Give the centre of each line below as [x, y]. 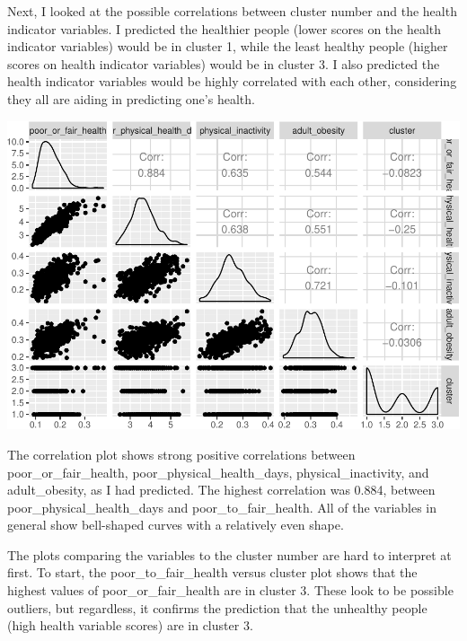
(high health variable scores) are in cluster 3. [130, 625]
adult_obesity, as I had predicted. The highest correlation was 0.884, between [221, 490]
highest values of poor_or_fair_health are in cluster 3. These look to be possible [230, 590]
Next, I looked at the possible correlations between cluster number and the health [232, 11]
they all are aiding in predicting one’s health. [131, 98]
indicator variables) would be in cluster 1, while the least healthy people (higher [228, 46]
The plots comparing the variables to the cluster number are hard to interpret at [229, 554]
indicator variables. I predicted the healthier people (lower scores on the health [225, 28]
